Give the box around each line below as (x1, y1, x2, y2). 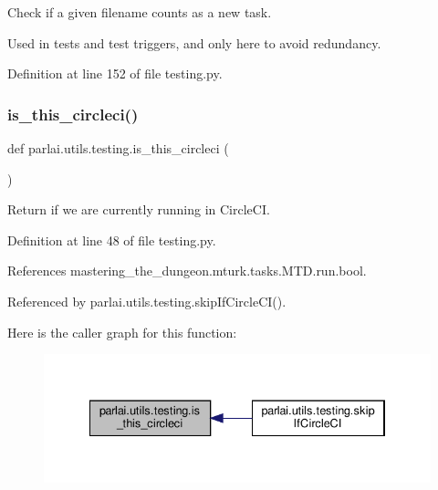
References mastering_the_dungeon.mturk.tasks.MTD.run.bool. (7, 261, 367, 280)
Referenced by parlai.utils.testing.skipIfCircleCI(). (7, 291, 287, 310)
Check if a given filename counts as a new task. (7, 3, 272, 21)
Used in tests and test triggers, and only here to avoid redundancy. (7, 33, 381, 52)
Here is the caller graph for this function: (7, 322, 237, 341)
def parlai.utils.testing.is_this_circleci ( (7, 139, 229, 157)
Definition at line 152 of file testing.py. (7, 64, 223, 83)
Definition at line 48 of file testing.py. (7, 230, 216, 249)
